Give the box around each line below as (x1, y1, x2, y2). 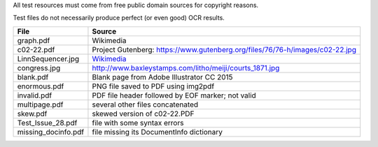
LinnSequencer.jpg (17, 54, 80, 63)
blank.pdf (17, 72, 49, 82)
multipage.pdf (17, 100, 64, 109)
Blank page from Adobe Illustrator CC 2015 (92, 72, 234, 82)
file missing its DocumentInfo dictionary (92, 127, 223, 137)
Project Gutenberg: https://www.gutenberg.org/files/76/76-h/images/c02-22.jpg (92, 45, 357, 54)
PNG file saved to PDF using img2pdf (92, 81, 215, 91)
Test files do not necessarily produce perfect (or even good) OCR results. (13, 14, 225, 22)
